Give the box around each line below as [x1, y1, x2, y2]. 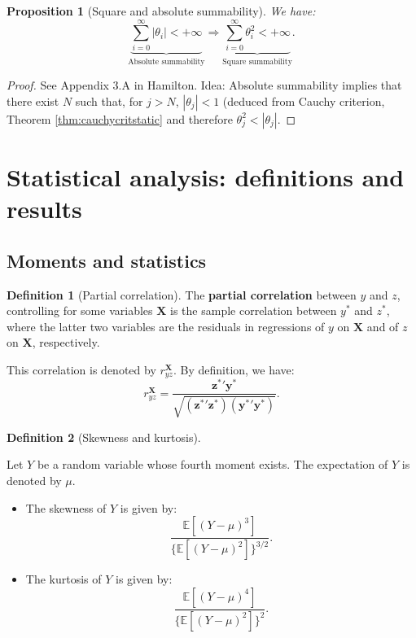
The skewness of [25, 499, 107, 516]
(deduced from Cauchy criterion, [222, 92, 385, 109]
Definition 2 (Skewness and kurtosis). [7, 428, 201, 445]
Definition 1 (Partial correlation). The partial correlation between [7, 286, 357, 303]
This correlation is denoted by [7, 361, 156, 378]
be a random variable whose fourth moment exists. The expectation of [37, 456, 388, 473]
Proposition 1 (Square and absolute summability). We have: [7, 2, 316, 19]
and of [366, 317, 399, 334]
